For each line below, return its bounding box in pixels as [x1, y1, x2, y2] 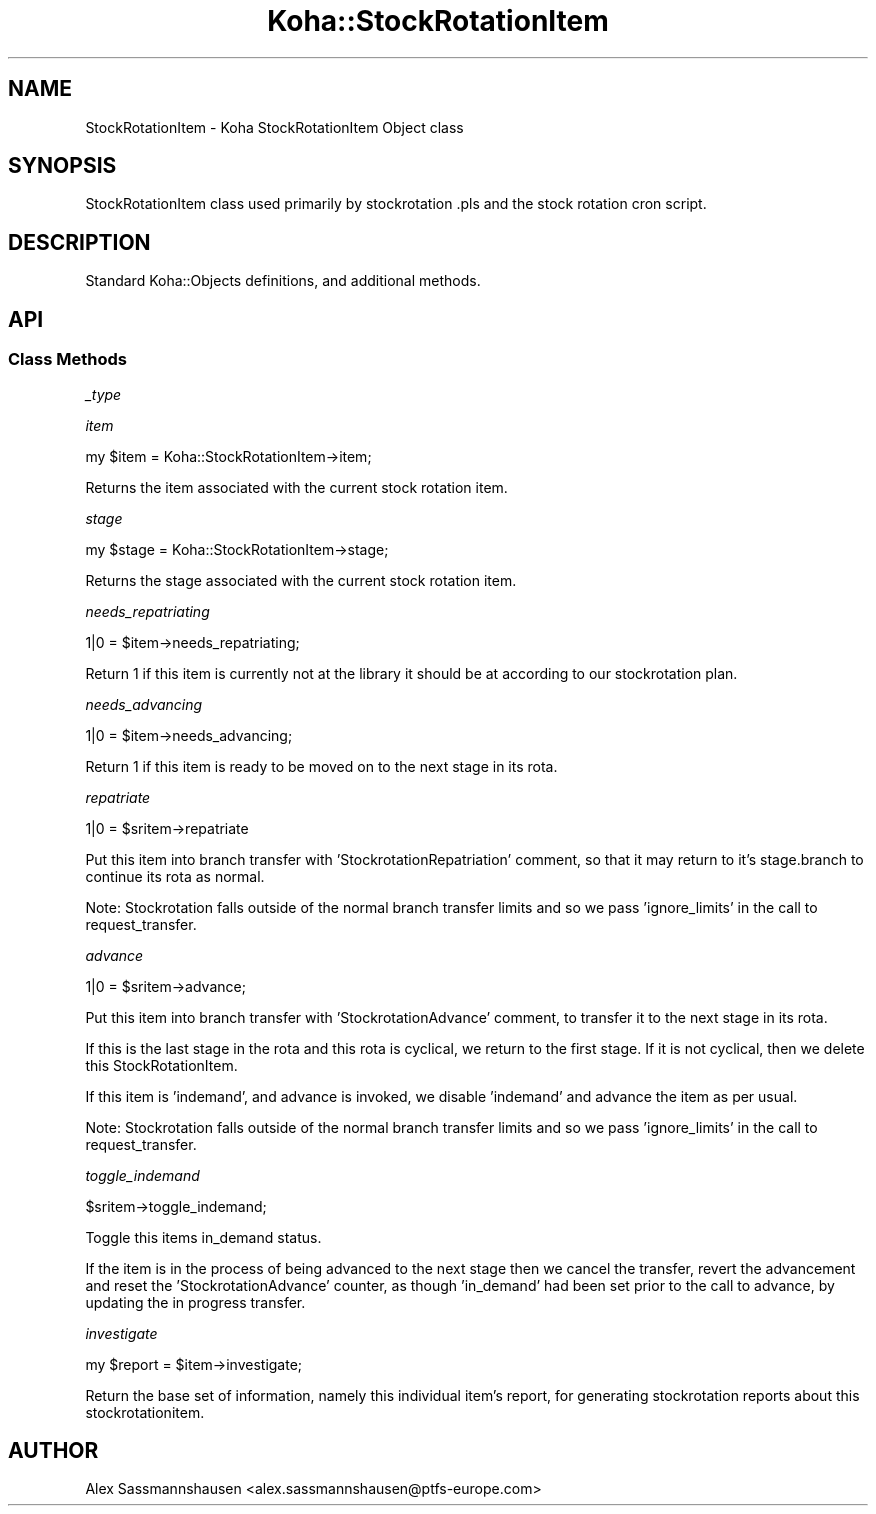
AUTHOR [8, 1437, 99, 1463]
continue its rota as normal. [85, 867, 265, 885]
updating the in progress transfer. [85, 1293, 306, 1311]
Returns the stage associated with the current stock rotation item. [85, 571, 517, 589]
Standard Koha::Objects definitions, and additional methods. [85, 272, 481, 290]
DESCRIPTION [8, 229, 151, 255]
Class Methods [8, 349, 127, 370]
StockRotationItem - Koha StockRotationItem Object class [85, 118, 464, 136]
